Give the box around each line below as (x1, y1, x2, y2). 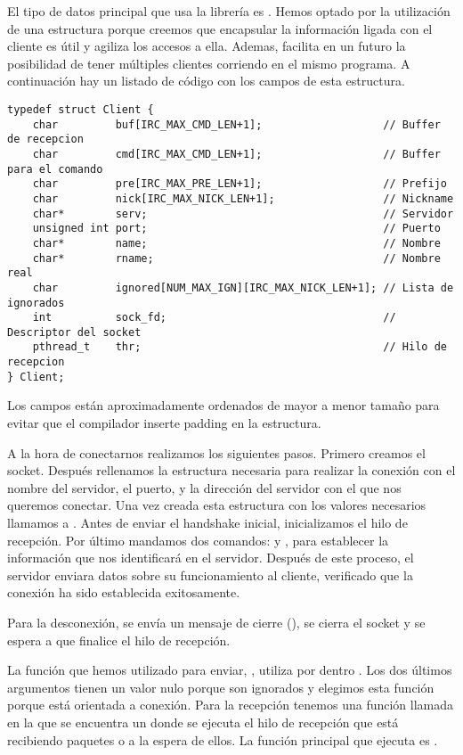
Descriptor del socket (7, 325, 142, 339)
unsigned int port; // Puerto (32, 222, 441, 235)
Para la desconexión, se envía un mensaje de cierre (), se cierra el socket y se (7, 612, 426, 631)
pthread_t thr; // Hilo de (32, 341, 447, 354)
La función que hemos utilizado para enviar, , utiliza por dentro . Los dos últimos (7, 661, 452, 679)
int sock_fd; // (32, 311, 396, 324)
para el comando (7, 162, 103, 176)
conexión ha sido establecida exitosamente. (7, 583, 240, 602)
